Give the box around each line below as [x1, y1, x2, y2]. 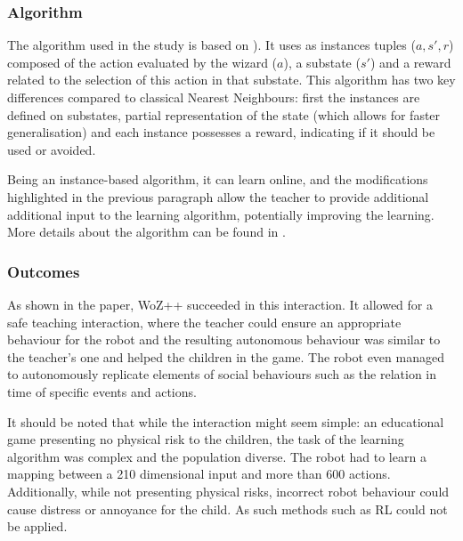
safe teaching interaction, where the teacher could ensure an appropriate [7, 312, 402, 331]
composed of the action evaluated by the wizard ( [7, 52, 278, 71]
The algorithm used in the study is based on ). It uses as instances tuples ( [7, 36, 416, 54]
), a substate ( [283, 52, 361, 71]
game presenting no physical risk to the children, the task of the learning [7, 430, 404, 448]
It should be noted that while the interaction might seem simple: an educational [7, 412, 444, 431]
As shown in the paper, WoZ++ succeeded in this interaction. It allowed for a [7, 295, 433, 313]
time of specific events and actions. [7, 382, 197, 400]
